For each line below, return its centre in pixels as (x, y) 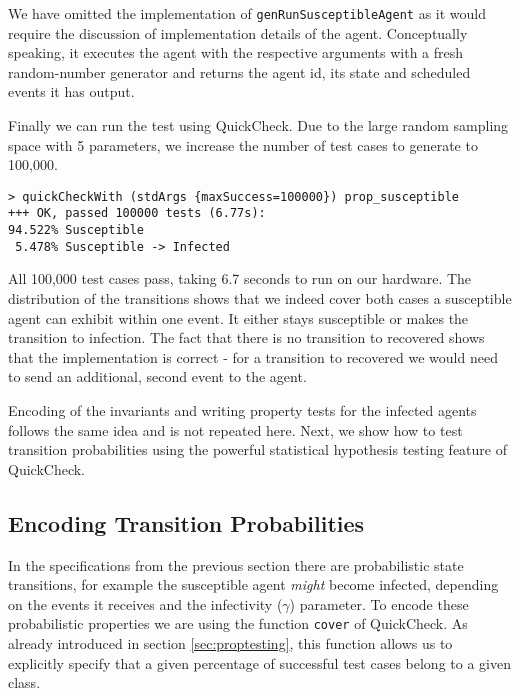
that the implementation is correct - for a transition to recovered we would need (253, 356)
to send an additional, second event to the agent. (157, 376)
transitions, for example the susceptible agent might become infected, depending (253, 584)
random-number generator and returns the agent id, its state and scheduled (239, 71)
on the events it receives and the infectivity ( (145, 603)
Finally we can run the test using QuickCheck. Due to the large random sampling (258, 125)
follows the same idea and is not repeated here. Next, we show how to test (235, 429)
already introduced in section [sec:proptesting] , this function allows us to (230, 643)
